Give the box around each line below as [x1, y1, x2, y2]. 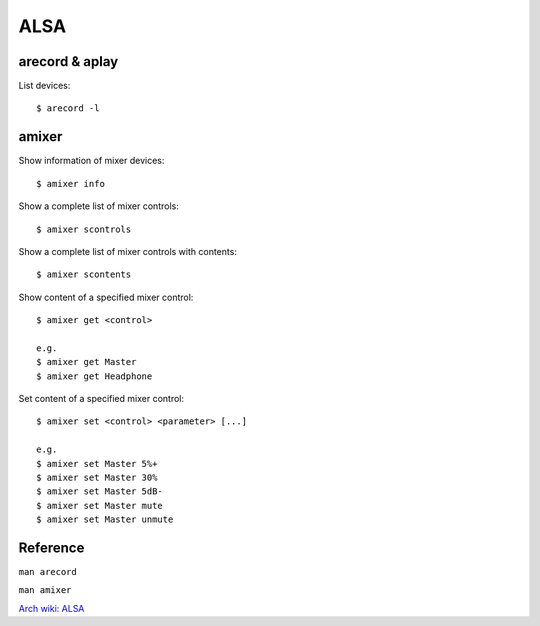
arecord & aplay [18, 53, 119, 70]
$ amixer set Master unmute [36, 514, 174, 525]
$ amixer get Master [36, 356, 137, 368]
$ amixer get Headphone [36, 370, 153, 382]
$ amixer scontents [36, 269, 132, 280]
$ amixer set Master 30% [36, 472, 158, 483]
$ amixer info [36, 178, 105, 189]
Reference [18, 539, 85, 556]
